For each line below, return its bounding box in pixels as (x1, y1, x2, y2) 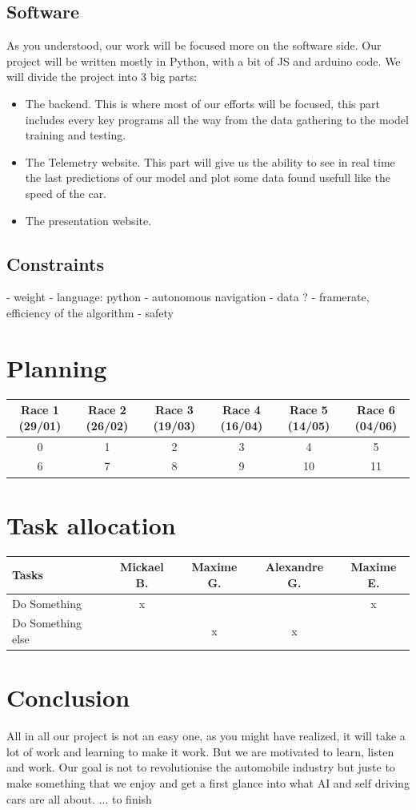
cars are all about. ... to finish (6, 790, 152, 807)
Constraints (6, 251, 104, 276)
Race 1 (21, 401, 59, 418)
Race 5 (290, 401, 328, 418)
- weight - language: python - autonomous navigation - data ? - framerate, (6, 288, 370, 305)
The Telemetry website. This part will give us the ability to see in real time (25, 153, 395, 170)
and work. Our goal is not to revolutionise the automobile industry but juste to (6, 759, 395, 776)
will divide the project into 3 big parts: (6, 68, 198, 85)
